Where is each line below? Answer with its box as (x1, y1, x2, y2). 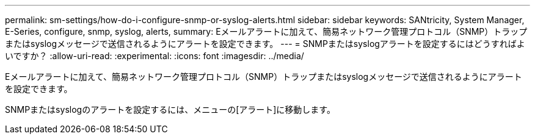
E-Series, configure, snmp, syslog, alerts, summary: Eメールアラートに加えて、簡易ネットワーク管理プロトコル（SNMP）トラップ (5, 26, 528, 37)
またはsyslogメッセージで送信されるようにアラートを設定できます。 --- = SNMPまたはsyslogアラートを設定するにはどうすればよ (5, 38, 525, 49)
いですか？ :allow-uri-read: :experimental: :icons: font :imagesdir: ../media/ (5, 51, 304, 61)
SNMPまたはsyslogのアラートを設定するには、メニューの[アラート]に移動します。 (5, 104, 335, 115)
